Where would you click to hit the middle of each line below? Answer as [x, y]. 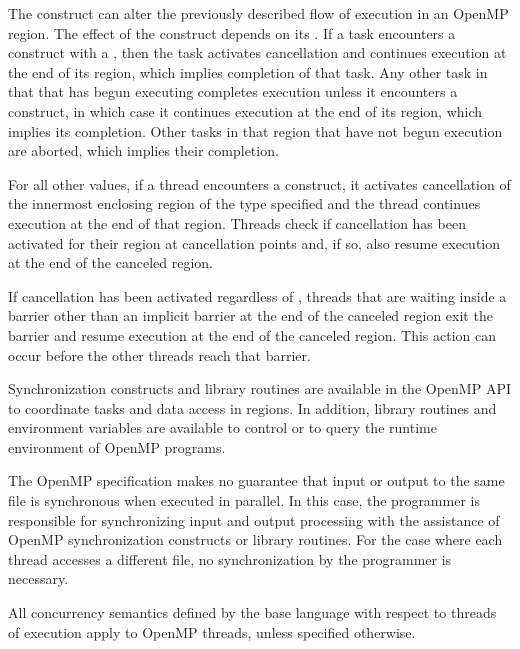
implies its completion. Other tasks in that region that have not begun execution [255, 130]
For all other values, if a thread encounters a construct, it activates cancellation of [259, 183]
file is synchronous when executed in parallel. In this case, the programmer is [244, 500]
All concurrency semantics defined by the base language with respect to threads [252, 612]
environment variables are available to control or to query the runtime [222, 427]
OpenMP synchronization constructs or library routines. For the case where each [255, 539]
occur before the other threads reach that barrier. [159, 354]
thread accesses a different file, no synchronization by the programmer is [230, 558]
